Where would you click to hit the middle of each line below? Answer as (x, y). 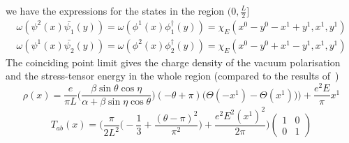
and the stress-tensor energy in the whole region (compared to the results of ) (172, 76)
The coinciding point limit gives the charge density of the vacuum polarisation (173, 62)
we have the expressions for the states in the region (115, 10)
